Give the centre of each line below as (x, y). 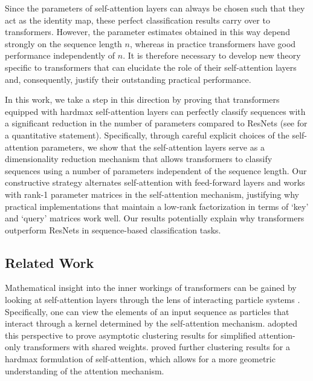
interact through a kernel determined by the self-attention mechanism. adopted (151, 323)
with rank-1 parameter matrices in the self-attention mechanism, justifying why (152, 194)
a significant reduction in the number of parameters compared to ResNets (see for (156, 123)
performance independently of (60, 55)
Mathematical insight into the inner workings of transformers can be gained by (151, 288)
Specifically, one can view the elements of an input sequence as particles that (147, 311)
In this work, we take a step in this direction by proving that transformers (142, 99)
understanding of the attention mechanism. (85, 370)
